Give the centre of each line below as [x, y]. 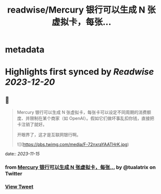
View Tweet [19, 187]
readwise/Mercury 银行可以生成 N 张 [81, 10]
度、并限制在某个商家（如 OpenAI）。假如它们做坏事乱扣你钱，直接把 [85, 118]
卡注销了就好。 [32, 125]
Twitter [14, 174]
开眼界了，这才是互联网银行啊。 [49, 135]
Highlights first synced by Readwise [80, 72]
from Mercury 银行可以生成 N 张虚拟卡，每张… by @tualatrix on [80, 167]
